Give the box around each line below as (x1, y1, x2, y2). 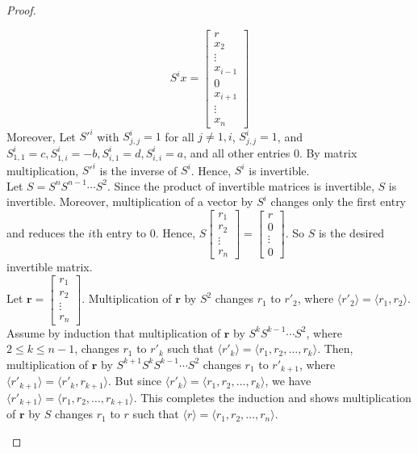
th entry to (92, 224, 147, 241)
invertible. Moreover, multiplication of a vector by (6, 193, 253, 210)
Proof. (6, 2, 36, 18)
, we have (265, 372, 311, 389)
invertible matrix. (6, 258, 93, 275)
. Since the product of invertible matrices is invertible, (107, 177, 374, 194)
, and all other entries (183, 144, 291, 161)
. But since (108, 372, 161, 389)
